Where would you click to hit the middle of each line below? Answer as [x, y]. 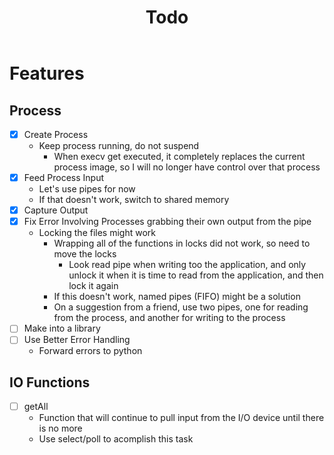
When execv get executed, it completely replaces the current [179, 157]
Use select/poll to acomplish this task [116, 439]
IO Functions [50, 382]
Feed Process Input [64, 178]
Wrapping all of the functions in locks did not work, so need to [182, 243]
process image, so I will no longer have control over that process [187, 167]
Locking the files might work [97, 233]
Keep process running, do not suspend [119, 146]
